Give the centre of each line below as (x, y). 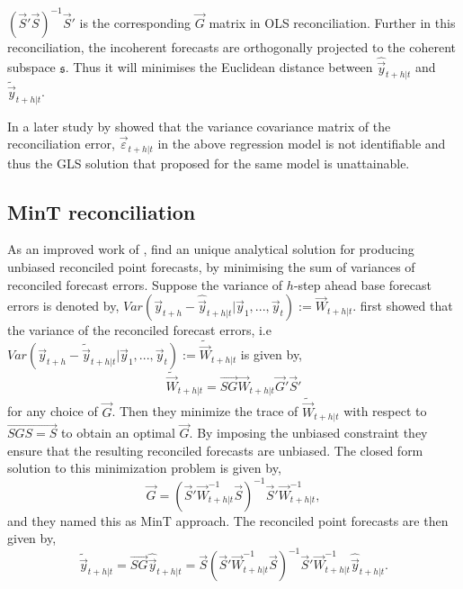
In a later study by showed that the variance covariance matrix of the (199, 126)
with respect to (385, 411)
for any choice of (53, 411)
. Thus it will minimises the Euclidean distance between (219, 67)
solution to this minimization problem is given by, (144, 468)
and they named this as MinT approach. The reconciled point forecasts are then (228, 520)
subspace (31, 67)
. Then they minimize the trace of (205, 411)
